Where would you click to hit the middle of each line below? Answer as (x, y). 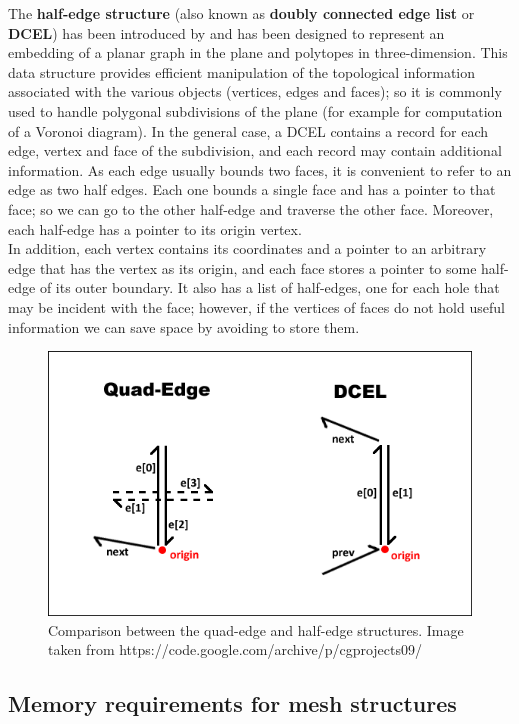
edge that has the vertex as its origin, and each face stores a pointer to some (242, 267)
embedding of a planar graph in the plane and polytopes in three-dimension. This (258, 52)
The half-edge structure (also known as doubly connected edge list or (241, 13)
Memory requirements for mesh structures (232, 703)
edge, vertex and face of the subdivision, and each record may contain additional (255, 150)
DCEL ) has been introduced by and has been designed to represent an (226, 32)
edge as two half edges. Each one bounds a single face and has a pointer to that (252, 189)
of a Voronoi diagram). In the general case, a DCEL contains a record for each (248, 130)
